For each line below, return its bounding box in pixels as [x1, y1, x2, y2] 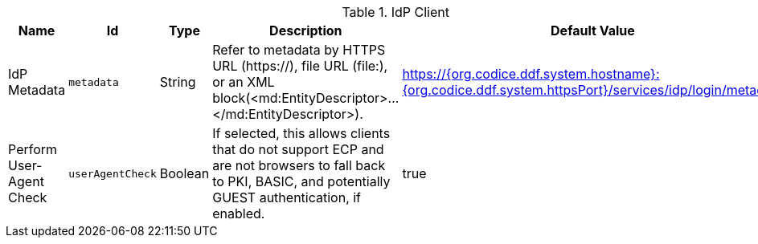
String [159, 74, 196, 90]
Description [269, 22, 342, 39]
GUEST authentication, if [212, 189, 362, 205]
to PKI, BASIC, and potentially [212, 173, 391, 189]
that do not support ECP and [212, 141, 384, 157]
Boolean [159, 165, 210, 181]
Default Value [551, 22, 635, 39]
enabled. [212, 205, 265, 222]
